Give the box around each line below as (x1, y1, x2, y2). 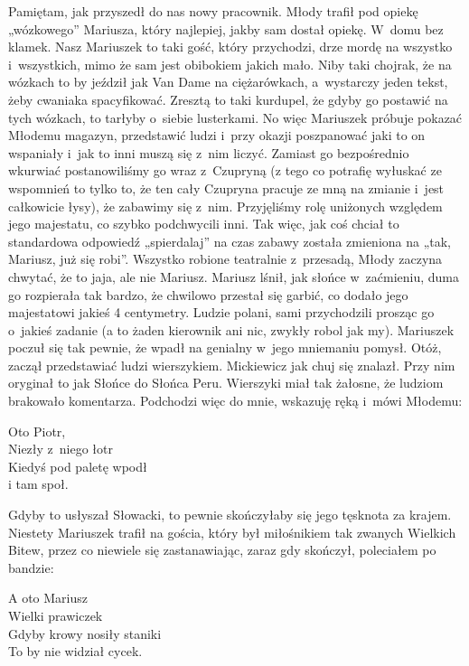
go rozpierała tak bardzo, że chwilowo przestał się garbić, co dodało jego (8, 285, 408, 304)
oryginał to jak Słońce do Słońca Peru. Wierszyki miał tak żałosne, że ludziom (8, 373, 444, 392)
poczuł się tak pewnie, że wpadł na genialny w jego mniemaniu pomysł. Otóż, (8, 338, 442, 357)
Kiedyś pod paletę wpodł (8, 456, 147, 475)
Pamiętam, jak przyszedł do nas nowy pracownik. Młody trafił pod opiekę (8, 2, 418, 20)
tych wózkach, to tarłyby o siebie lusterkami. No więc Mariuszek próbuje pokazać (8, 108, 463, 127)
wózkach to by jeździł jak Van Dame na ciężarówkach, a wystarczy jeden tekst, (8, 72, 448, 91)
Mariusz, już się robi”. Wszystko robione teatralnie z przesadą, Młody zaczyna (8, 249, 443, 268)
